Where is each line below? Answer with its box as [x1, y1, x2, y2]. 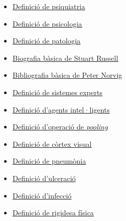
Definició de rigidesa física [12, 207, 94, 218]
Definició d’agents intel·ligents [12, 104, 110, 115]
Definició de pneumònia [12, 156, 86, 166]
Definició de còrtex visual [12, 138, 92, 149]
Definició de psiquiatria [12, 1, 85, 11]
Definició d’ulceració [12, 172, 76, 183]
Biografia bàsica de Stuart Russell [12, 52, 118, 63]
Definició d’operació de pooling [12, 121, 108, 132]
